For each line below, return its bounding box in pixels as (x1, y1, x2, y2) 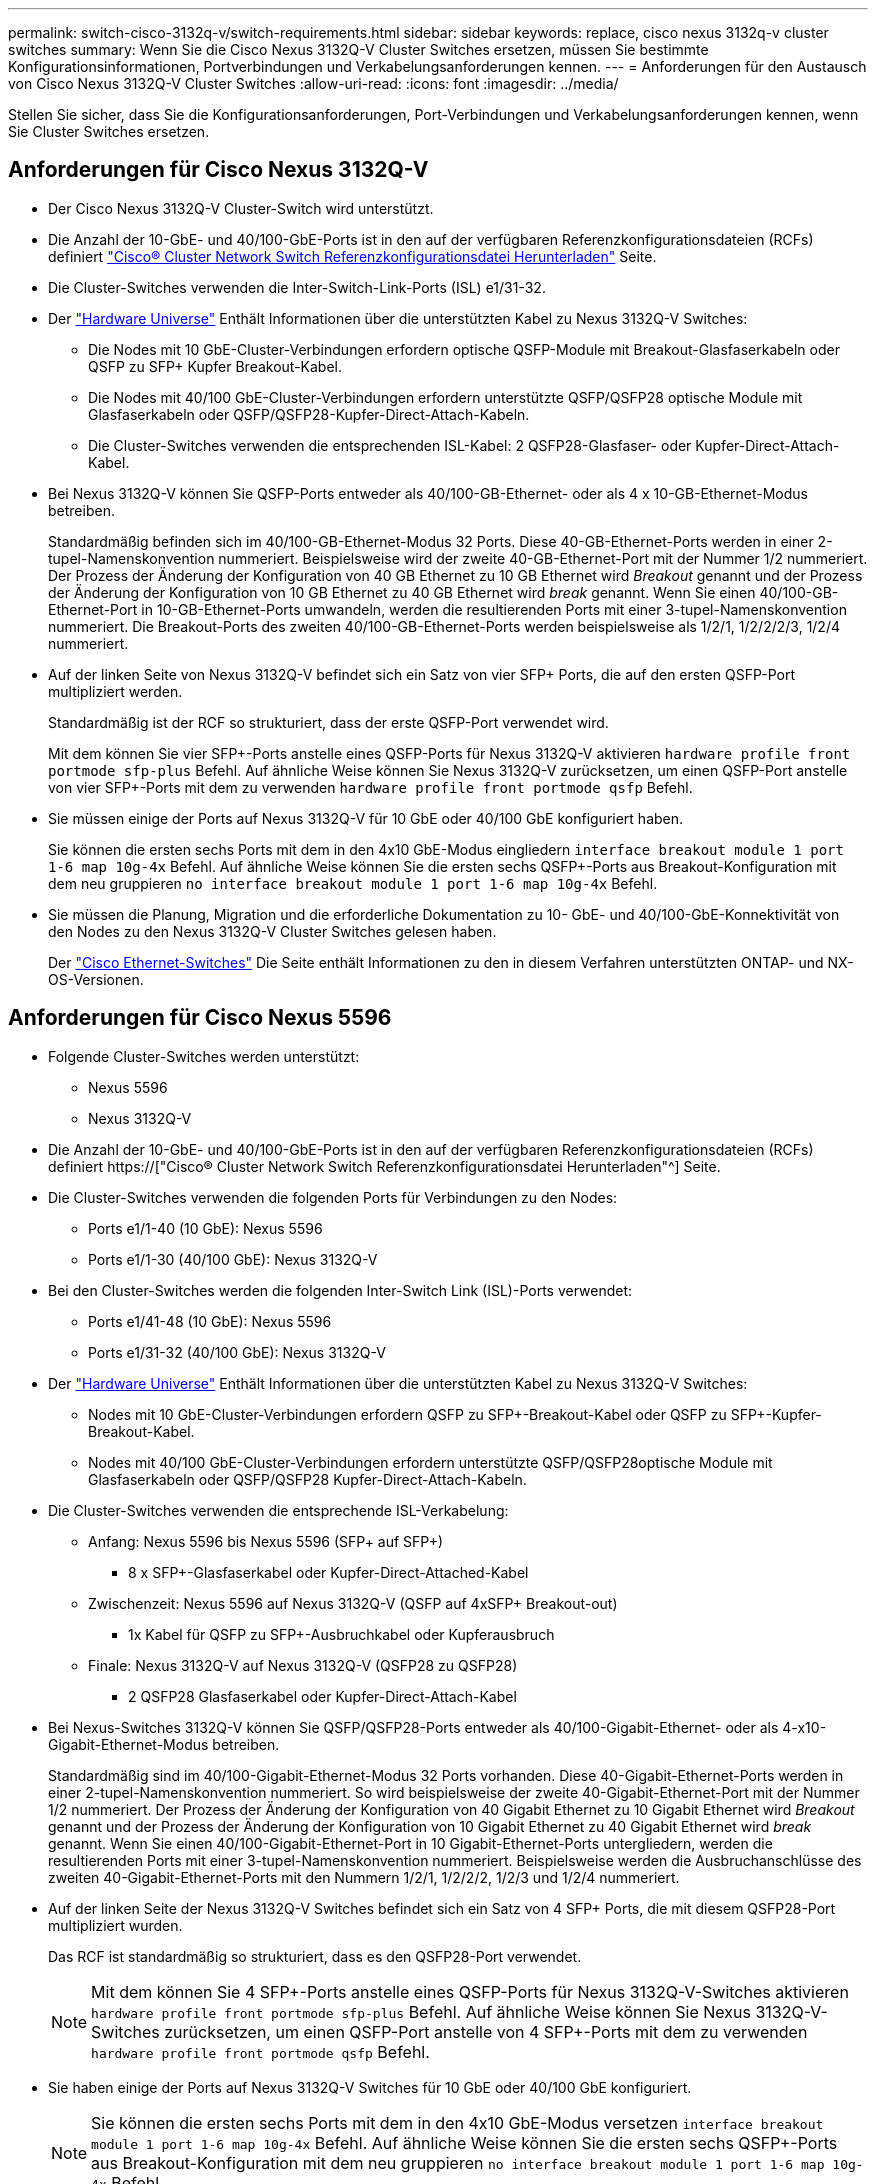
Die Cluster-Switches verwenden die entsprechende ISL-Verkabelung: (48, 1501, 509, 1519)
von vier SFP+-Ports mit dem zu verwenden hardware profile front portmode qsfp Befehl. (48, 778, 693, 796)
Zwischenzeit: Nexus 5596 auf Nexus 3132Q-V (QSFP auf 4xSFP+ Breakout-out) (88, 1594, 618, 1612)
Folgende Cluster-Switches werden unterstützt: (48, 1047, 360, 1065)
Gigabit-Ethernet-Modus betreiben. (48, 1735, 280, 1753)
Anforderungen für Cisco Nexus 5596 (8, 1005, 392, 1031)
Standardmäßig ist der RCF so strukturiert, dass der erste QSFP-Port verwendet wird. (48, 713, 609, 731)
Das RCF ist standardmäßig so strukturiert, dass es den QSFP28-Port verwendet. (48, 1947, 582, 1965)
